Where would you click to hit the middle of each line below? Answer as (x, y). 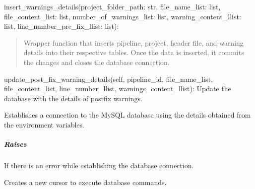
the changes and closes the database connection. (96, 62)
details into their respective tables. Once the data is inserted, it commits (134, 52)
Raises (15, 144)
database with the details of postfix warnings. (73, 98)
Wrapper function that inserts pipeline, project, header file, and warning (133, 42)
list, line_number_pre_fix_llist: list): (62, 26)
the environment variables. (44, 124)
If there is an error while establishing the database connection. (99, 165)
